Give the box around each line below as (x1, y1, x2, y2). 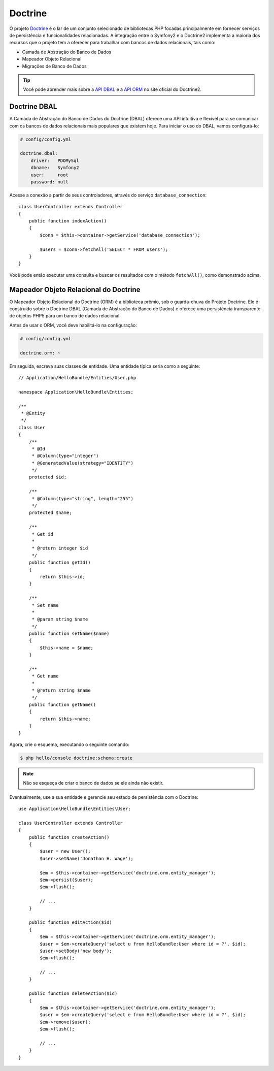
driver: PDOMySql (30, 157, 80, 164)
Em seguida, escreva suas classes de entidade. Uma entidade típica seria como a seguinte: (9, 363, 200, 369)
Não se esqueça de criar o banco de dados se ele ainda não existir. (23, 780, 164, 786)
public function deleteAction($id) (28, 991, 118, 996)
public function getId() (28, 560, 91, 566)
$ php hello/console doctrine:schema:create (20, 755, 133, 761)
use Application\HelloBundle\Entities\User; (18, 806, 131, 812)
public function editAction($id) (28, 920, 113, 925)
